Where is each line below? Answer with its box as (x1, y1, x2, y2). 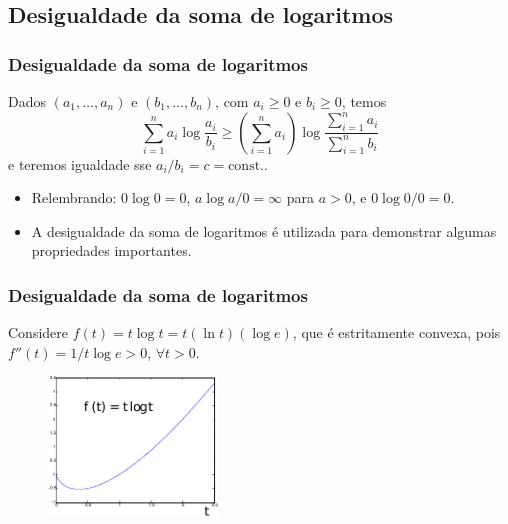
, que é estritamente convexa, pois (292, 322, 501, 343)
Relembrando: (31, 187, 117, 208)
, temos (341, 91, 387, 111)
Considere (8, 322, 69, 343)
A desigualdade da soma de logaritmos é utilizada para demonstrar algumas (31, 220, 497, 241)
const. (228, 158, 265, 173)
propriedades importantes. (31, 240, 192, 261)
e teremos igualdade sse (8, 153, 152, 174)
